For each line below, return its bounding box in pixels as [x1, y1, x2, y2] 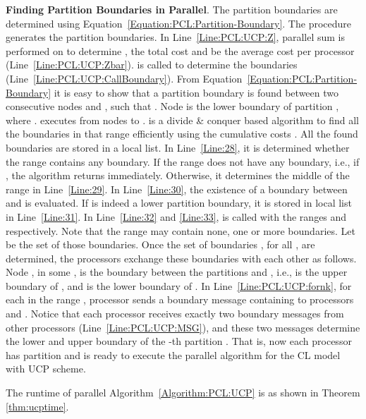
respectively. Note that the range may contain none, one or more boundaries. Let [6, 223, 355, 238]
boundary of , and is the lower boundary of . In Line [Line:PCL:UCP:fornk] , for [6, 278, 352, 293]
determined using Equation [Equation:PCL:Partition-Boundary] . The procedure [6, 16, 352, 30]
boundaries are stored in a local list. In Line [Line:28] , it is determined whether [6, 140, 350, 154]
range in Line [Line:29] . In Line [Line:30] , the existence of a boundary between [6, 181, 348, 196]
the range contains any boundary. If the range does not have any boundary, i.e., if [6, 154, 360, 169]
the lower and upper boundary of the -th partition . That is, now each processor [6, 334, 352, 348]
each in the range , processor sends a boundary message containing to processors [6, 292, 354, 307]
